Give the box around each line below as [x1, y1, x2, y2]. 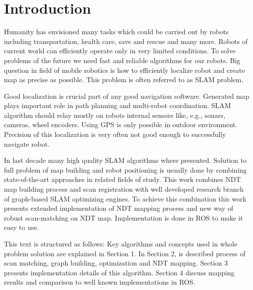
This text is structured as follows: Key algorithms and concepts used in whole [4, 239, 237, 248]
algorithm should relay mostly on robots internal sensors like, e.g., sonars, [4, 110, 226, 120]
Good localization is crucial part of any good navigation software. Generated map [4, 90, 250, 101]
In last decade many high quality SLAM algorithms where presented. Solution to [4, 155, 247, 165]
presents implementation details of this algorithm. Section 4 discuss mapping [4, 267, 235, 277]
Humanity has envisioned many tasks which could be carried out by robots [4, 26, 229, 37]
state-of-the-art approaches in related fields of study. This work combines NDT [4, 174, 241, 184]
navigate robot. [4, 138, 50, 149]
